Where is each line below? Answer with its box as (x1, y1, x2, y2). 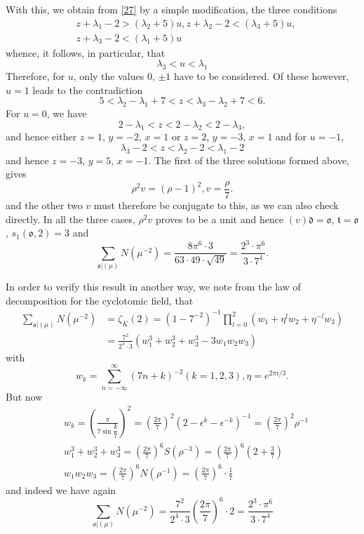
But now (6, 389, 43, 403)
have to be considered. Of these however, (174, 69, 349, 84)
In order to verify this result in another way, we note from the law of (6, 279, 301, 294)
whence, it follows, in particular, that (6, 45, 166, 60)
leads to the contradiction (32, 82, 143, 97)
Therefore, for (6, 69, 65, 84)
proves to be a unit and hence (156, 211, 284, 226)
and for (276, 129, 307, 144)
